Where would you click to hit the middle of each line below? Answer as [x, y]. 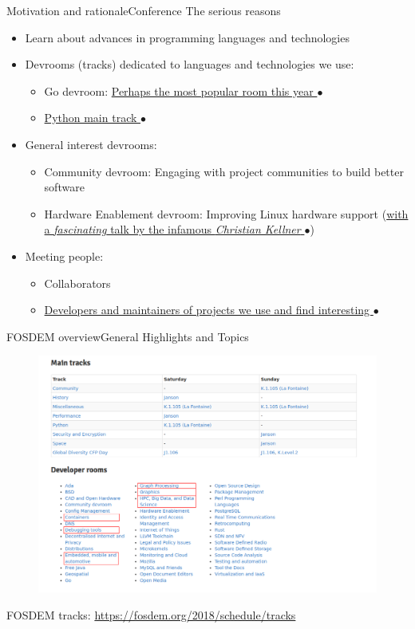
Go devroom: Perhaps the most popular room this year [179, 90]
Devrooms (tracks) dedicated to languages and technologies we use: [190, 64]
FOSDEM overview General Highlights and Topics [128, 336]
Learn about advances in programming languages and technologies [187, 37]
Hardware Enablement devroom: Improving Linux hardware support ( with [226, 213]
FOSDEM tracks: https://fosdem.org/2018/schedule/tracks [151, 614]
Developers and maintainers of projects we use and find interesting [207, 310]
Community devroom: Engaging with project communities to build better [224, 171]
